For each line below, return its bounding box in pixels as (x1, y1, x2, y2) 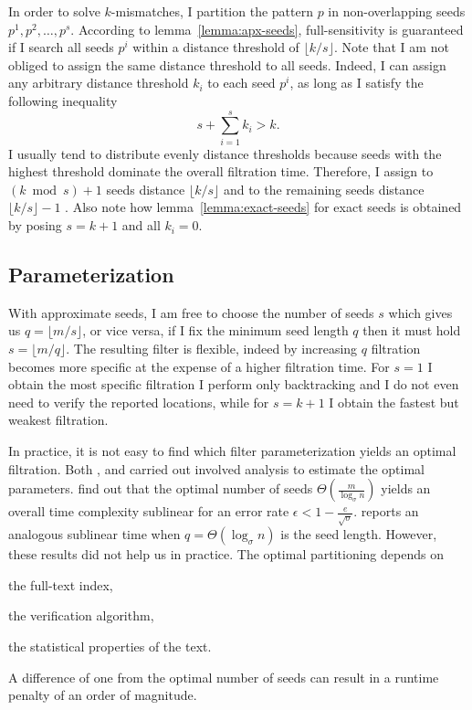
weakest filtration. (8, 410, 109, 429)
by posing (8, 216, 62, 235)
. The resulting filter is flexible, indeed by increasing (66, 339, 358, 358)
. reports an (353, 502, 419, 521)
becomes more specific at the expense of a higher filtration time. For (8, 356, 390, 376)
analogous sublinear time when (8, 525, 181, 544)
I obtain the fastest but (329, 392, 459, 411)
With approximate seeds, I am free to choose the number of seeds (8, 302, 374, 322)
